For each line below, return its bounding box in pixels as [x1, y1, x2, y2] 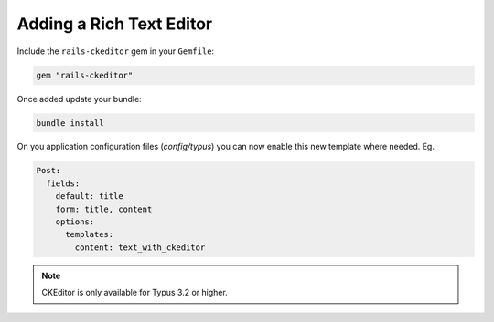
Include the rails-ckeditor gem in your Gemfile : [16, 46, 215, 57]
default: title [55, 192, 123, 202]
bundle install [36, 118, 104, 128]
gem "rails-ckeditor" [36, 69, 134, 80]
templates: [65, 229, 114, 240]
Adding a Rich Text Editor [16, 14, 213, 34]
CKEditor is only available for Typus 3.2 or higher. [41, 287, 228, 298]
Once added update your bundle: [16, 93, 142, 104]
